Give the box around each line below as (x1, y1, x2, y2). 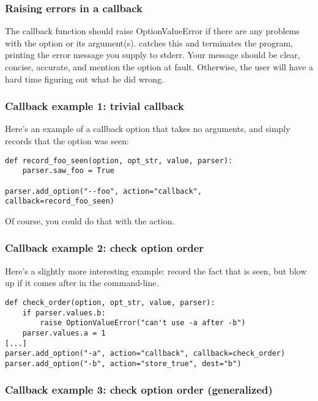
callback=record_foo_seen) (5, 197, 114, 206)
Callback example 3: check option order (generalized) (5, 382, 273, 397)
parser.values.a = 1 (22, 328, 106, 337)
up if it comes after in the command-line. (5, 276, 159, 289)
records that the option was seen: (5, 134, 129, 147)
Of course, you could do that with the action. (5, 214, 175, 227)
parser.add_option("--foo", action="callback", (5, 186, 202, 196)
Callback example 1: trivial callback (5, 98, 184, 114)
